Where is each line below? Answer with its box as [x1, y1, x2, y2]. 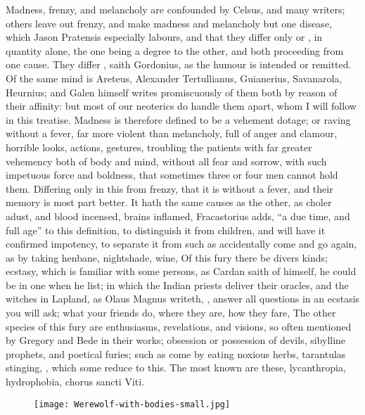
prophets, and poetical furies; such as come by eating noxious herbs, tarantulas [6, 346, 346, 361]
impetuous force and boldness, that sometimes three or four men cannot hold [6, 167, 338, 182]
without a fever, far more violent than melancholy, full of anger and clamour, [6, 126, 338, 141]
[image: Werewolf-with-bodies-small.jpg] [34, 399, 231, 409]
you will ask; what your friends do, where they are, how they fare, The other [6, 305, 336, 320]
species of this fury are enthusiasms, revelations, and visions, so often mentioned [6, 319, 352, 333]
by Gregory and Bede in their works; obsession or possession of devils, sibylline [6, 333, 346, 347]
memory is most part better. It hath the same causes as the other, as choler [6, 195, 332, 210]
